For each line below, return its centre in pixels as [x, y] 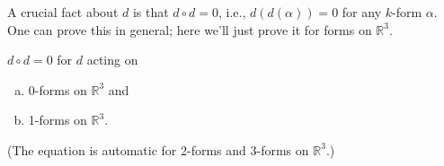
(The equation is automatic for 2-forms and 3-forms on [158, 149]
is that [151, 12]
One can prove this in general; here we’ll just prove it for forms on [190, 29]
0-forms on [58, 89]
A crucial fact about [63, 12]
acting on [112, 60]
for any [362, 12]
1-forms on [58, 120]
